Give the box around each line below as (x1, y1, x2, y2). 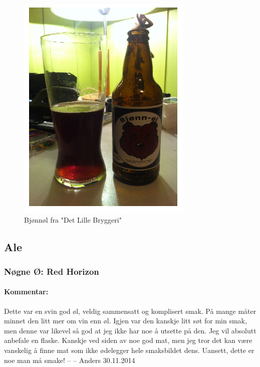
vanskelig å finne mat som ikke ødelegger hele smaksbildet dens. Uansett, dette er (4, 344, 254, 355)
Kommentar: (4, 286, 49, 297)
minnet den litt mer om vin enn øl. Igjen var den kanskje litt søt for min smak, (4, 315, 247, 326)
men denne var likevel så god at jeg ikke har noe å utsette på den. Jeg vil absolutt (4, 325, 256, 335)
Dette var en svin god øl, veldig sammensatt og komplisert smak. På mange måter (4, 305, 256, 316)
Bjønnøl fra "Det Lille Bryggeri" (24, 214, 122, 225)
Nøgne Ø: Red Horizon (4, 265, 99, 277)
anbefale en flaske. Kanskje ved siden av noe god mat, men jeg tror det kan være (4, 335, 252, 345)
